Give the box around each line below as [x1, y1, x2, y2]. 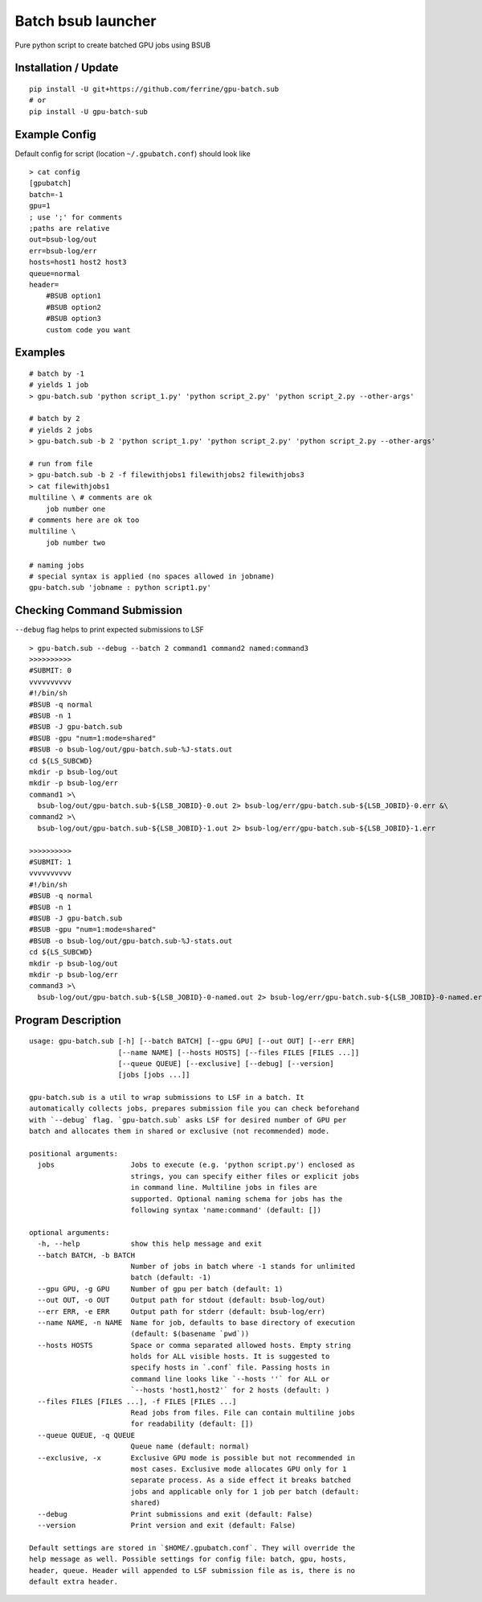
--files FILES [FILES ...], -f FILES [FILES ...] [37, 1397, 237, 1406]
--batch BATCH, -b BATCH [37, 1250, 136, 1259]
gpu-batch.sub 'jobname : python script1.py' [29, 583, 212, 592]
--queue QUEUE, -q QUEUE [37, 1431, 136, 1439]
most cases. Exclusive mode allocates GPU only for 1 [130, 1464, 347, 1473]
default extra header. [29, 1577, 119, 1586]
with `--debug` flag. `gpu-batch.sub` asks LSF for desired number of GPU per [29, 1115, 347, 1124]
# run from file [29, 459, 93, 468]
